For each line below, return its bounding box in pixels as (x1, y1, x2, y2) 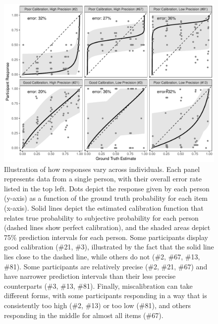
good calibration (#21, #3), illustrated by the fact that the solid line (4, 242, 214, 252)
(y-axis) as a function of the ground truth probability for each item (4, 193, 208, 203)
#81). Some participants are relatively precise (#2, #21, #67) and (4, 261, 208, 271)
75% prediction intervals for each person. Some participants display (4, 232, 208, 242)
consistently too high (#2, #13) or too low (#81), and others (4, 300, 191, 310)
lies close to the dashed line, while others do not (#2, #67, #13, (4, 251, 200, 261)
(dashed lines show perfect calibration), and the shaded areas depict (4, 222, 211, 233)
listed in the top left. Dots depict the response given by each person (4, 183, 210, 193)
